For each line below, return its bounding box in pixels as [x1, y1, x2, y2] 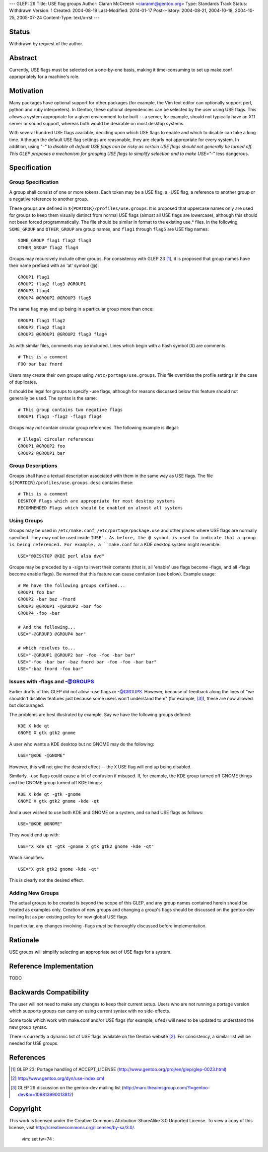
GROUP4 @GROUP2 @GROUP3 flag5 [18, 295, 92, 301]
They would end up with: [9, 832, 60, 838]
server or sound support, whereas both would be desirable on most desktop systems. [9, 121, 185, 127]
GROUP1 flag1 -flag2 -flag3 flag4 [18, 413, 102, 419]
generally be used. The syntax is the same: [9, 395, 97, 401]
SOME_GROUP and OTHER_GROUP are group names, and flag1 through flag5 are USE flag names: [9, 226, 209, 232]
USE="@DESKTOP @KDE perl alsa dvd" [18, 553, 105, 559]
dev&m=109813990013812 [18, 1091, 72, 1097]
